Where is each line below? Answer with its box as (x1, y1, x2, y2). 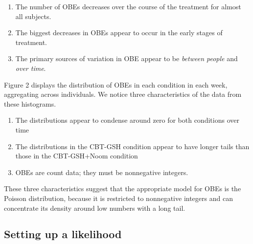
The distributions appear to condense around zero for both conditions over (15, 115, 239, 125)
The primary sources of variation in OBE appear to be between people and (15, 53, 238, 64)
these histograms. (4, 98, 56, 109)
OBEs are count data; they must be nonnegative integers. (15, 167, 188, 177)
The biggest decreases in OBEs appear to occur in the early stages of (15, 27, 223, 38)
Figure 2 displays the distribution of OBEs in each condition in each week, (4, 79, 228, 89)
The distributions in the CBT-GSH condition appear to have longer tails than (15, 141, 250, 151)
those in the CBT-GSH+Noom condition (15, 151, 138, 161)
